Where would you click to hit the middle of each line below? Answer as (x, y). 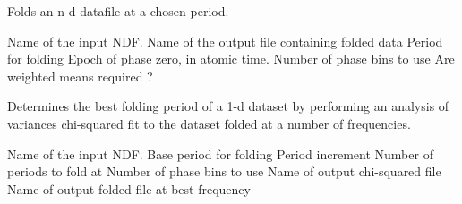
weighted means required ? (80, 76)
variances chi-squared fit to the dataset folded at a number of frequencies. (209, 123)
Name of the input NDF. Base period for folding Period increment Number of (220, 153)
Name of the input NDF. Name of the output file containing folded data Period (225, 41)
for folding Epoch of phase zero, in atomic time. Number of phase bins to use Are (231, 59)
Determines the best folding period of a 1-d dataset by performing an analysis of (228, 106)
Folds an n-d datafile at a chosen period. (118, 11)
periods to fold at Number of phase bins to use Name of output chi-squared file (224, 171)
